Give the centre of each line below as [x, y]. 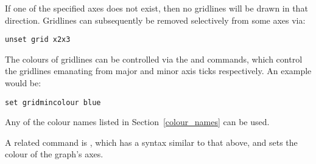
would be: [23, 83]
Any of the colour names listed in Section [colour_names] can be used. [137, 122]
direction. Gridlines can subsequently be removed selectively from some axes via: [155, 20]
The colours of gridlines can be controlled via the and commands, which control [154, 59]
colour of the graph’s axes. [54, 154]
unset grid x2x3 [38, 40]
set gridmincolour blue [53, 102]
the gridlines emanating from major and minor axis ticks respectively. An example [158, 71]
